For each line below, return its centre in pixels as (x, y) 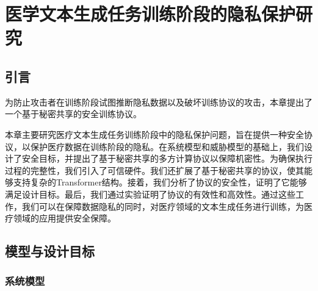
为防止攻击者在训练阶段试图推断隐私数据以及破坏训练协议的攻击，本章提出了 (159, 102)
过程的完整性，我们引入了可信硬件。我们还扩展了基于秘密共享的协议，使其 (154, 170)
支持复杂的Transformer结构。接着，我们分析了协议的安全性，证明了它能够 (160, 182)
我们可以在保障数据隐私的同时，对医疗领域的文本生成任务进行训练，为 (163, 206)
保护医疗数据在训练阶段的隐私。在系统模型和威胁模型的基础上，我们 (167, 146)
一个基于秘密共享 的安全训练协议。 (73, 114)
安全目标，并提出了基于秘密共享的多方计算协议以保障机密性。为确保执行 (167, 158)
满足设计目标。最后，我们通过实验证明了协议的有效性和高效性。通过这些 (150, 194)
